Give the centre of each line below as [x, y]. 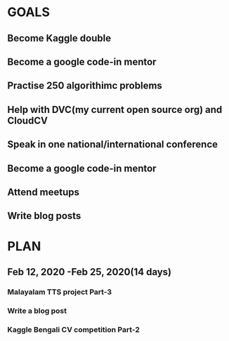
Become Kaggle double [59, 38]
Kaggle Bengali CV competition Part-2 [74, 329]
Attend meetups [43, 192]
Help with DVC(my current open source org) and [115, 109]
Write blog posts [44, 216]
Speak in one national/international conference [112, 145]
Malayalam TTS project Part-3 [60, 292]
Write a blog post [37, 311]
